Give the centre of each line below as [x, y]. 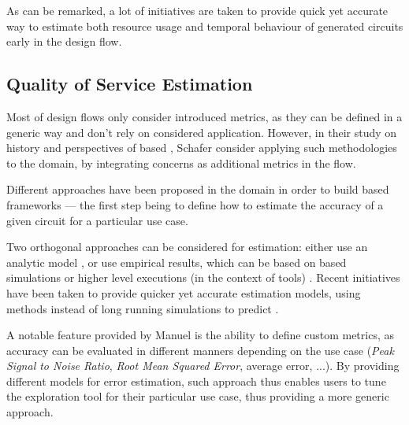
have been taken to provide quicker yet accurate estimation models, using [184, 292]
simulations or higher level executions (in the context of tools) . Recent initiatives [203, 277]
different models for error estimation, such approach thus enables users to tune [196, 381]
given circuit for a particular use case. [97, 220]
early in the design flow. [64, 41]
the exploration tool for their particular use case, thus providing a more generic [198, 396]
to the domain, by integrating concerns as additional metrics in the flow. [181, 163]
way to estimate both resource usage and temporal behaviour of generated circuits [205, 26]
